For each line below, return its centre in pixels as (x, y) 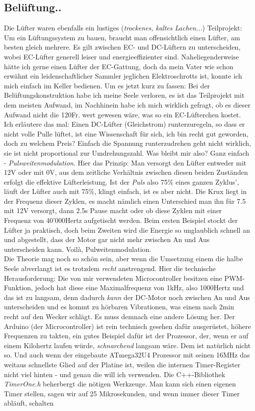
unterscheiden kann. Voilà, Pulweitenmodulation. (78, 249)
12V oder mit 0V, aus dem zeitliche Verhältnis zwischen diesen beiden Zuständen (126, 172)
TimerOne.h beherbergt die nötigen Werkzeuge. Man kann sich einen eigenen (120, 384)
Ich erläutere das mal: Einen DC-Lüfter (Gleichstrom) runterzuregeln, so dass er (125, 124)
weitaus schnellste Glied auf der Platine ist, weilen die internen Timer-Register (122, 364)
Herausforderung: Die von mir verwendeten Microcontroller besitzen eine (113, 278)
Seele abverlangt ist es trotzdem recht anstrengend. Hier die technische (110, 268)
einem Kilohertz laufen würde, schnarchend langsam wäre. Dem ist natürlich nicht (127, 345)
